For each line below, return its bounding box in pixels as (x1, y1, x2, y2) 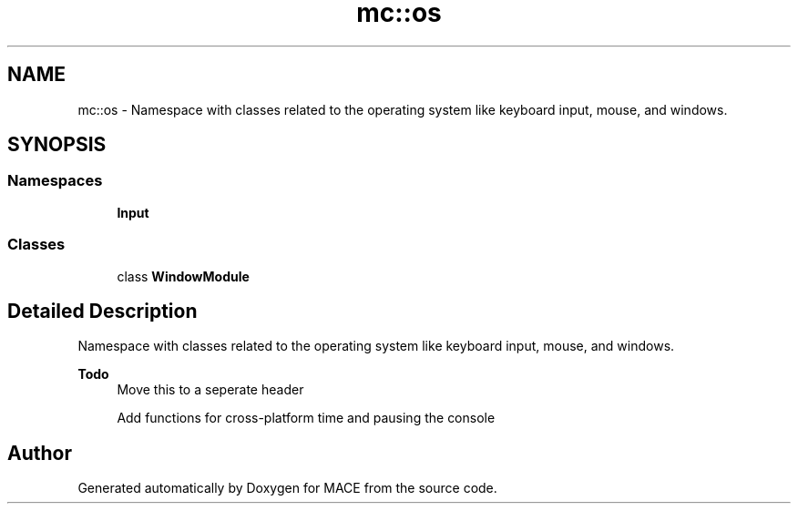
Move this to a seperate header (117, 382, 304, 398)
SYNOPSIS (7, 133, 107, 157)
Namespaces (7, 171, 103, 190)
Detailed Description (7, 299, 198, 322)
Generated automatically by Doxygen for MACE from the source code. (77, 480, 497, 496)
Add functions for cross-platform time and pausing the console (117, 410, 496, 426)
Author (7, 441, 72, 465)
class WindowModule (117, 268, 250, 284)
